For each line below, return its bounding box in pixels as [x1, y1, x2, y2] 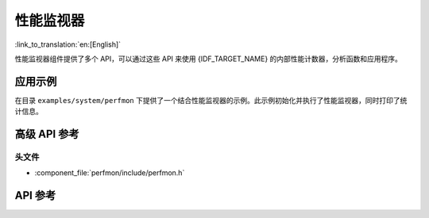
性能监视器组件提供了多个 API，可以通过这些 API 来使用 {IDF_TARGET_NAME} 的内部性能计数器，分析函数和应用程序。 [14, 54, 403, 63]
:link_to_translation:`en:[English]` [14, 40, 122, 49]
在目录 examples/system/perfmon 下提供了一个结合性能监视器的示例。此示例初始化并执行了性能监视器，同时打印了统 [14, 95, 408, 105]
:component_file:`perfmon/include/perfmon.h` [34, 168, 185, 178]
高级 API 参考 [14, 128, 79, 141]
